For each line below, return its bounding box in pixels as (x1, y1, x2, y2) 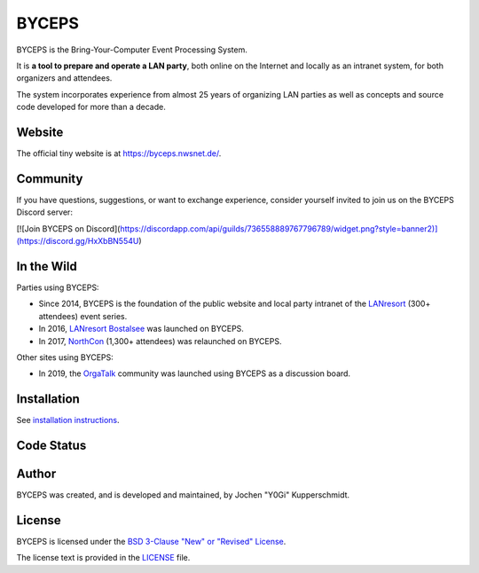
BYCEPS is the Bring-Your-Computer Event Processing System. (16, 44, 247, 55)
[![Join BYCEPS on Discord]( (16, 223, 121, 234)
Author (16, 467, 57, 482)
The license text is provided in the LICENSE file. (16, 553, 191, 563)
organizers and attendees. (16, 73, 113, 83)
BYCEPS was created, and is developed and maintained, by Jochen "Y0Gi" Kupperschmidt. (16, 490, 350, 500)
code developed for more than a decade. (16, 102, 166, 113)
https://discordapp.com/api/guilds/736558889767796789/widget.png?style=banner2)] (120, 223, 438, 234)
